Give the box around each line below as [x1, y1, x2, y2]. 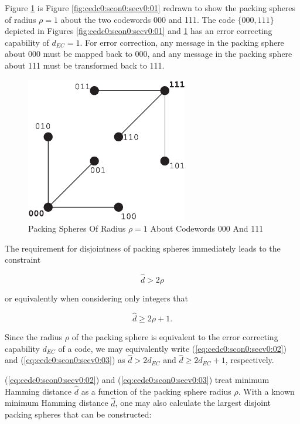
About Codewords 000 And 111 [150, 222, 264, 235]
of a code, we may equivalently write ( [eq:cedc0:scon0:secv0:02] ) [58, 342, 287, 354]
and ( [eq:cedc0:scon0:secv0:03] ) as [5, 354, 125, 366]
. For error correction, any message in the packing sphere [80, 36, 284, 48]
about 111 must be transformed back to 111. [5, 59, 165, 71]
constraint [5, 253, 41, 266]
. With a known [238, 385, 295, 397]
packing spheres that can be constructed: [5, 408, 152, 420]
